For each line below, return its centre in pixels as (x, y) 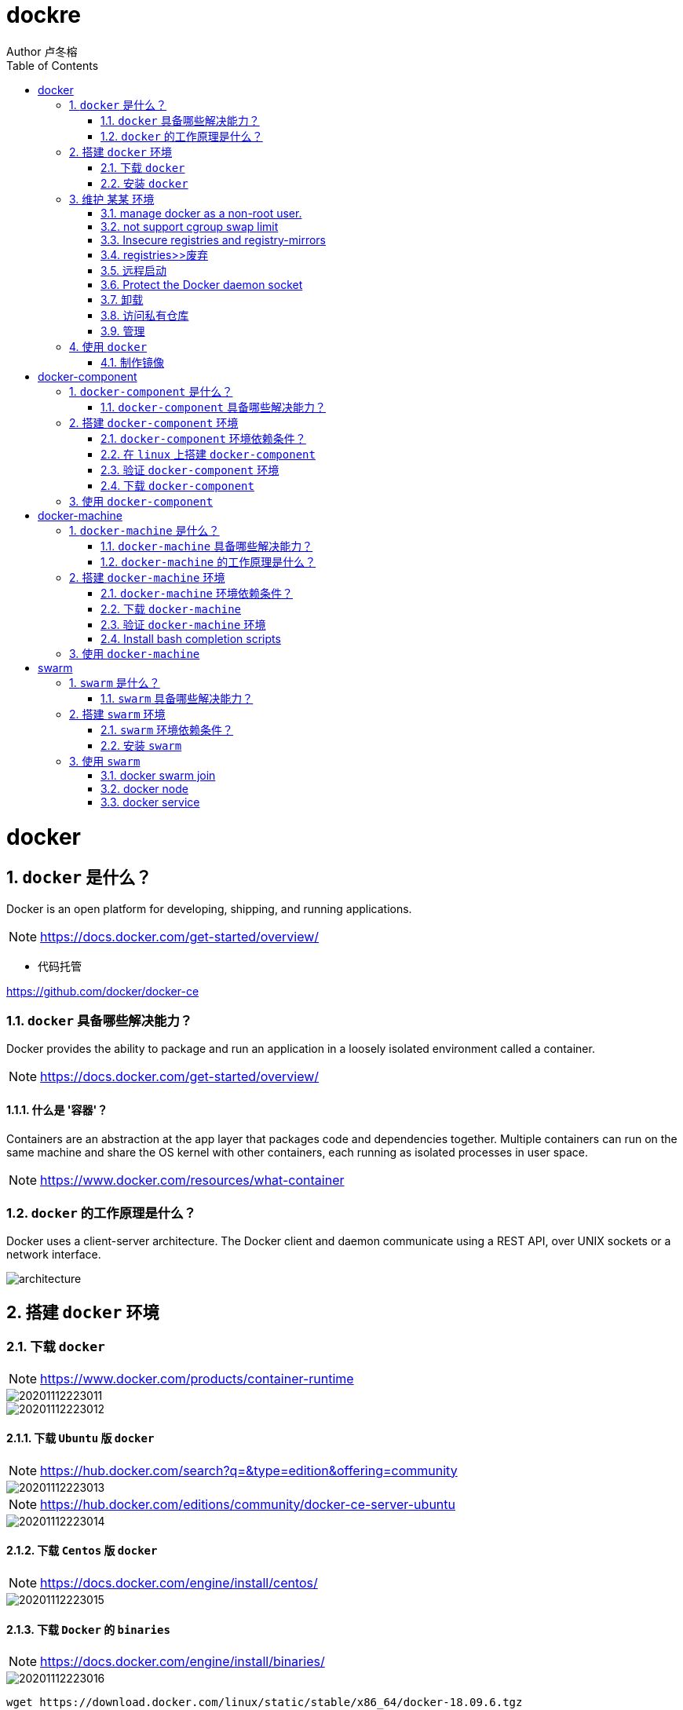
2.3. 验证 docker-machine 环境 (183, 624)
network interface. (54, 1255)
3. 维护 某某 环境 (112, 199)
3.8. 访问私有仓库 (145, 315)
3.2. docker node (144, 788)
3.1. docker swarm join (158, 775)
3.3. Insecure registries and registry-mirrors (213, 239)
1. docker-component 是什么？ (151, 391)
